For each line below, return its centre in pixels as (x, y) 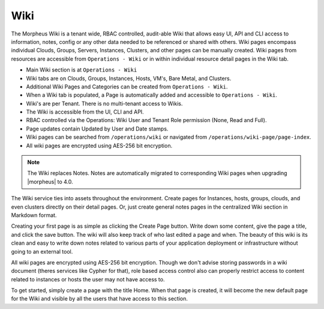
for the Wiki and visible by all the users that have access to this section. (100, 299)
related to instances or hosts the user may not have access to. (88, 279)
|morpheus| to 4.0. (50, 182)
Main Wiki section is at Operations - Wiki (82, 70)
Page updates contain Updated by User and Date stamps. (97, 129)
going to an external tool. (42, 251)
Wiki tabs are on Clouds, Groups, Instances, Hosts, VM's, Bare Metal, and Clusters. (129, 78)
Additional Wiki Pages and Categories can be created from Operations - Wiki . (127, 87)
